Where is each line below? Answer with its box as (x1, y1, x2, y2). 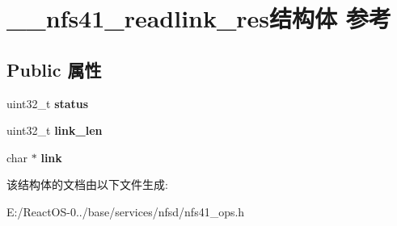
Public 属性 (6, 56, 102, 82)
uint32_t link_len (6, 122, 103, 139)
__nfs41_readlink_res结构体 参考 (6, 2, 391, 35)
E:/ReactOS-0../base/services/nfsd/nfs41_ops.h (6, 203, 245, 220)
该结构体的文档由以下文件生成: (6, 176, 168, 193)
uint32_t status (6, 94, 89, 111)
